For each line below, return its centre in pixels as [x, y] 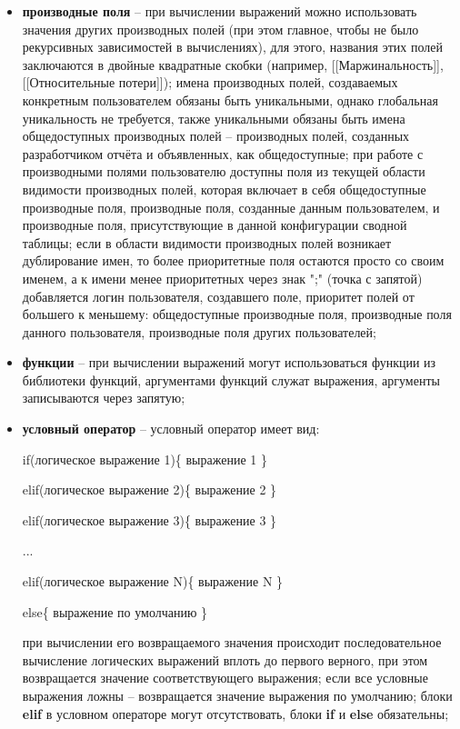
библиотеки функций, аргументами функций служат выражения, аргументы [231, 379]
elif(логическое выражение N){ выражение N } [153, 581]
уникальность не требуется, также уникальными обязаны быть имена [214, 118]
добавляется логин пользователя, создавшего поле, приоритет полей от [218, 296]
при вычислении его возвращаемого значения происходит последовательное [232, 642]
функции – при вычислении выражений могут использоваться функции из [229, 362]
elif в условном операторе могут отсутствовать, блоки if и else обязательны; [235, 713]
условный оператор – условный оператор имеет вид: [171, 429]
